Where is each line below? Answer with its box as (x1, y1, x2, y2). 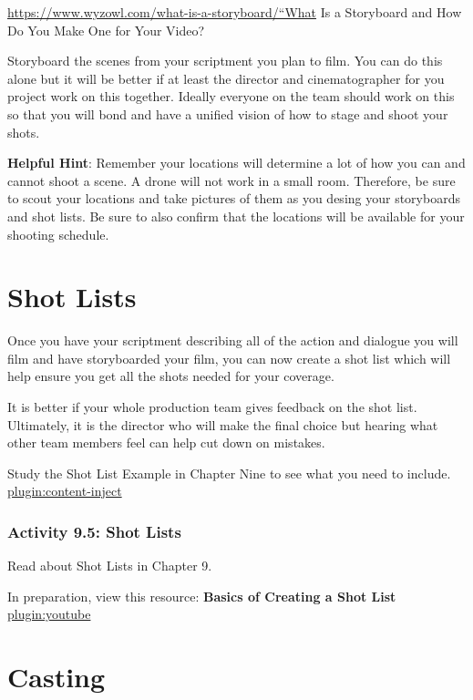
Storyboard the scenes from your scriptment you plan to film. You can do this (7, 51, 443, 70)
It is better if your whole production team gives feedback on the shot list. (7, 397, 417, 417)
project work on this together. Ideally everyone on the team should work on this (7, 87, 455, 106)
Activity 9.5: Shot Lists (7, 520, 181, 542)
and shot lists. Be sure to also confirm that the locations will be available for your (7, 206, 465, 225)
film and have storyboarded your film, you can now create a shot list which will (7, 348, 451, 367)
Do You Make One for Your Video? (7, 20, 205, 39)
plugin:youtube (7, 604, 91, 623)
